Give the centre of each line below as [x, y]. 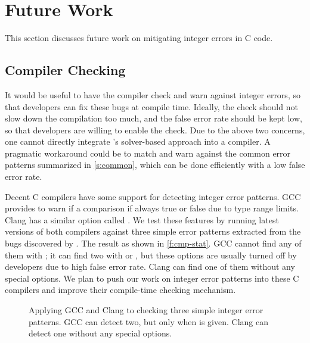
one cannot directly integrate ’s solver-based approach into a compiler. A [138, 141]
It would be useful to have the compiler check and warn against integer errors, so [153, 94]
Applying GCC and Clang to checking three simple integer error [146, 310]
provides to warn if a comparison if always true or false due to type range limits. [152, 208]
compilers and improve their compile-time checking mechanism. [120, 290]
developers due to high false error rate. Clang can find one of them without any [150, 266]
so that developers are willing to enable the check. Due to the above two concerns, [155, 130]
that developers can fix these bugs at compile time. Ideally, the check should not [151, 106]
